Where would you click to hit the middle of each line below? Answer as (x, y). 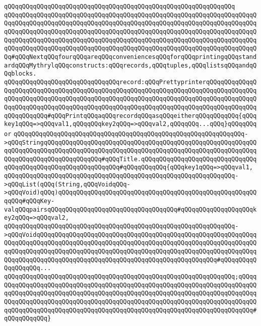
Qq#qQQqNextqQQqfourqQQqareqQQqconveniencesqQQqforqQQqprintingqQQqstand (130, 57)
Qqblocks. (20, 74)
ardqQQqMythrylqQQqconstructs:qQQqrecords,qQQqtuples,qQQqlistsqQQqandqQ (130, 65)
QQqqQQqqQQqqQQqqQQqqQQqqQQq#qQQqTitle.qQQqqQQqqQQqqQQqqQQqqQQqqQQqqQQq (130, 159)
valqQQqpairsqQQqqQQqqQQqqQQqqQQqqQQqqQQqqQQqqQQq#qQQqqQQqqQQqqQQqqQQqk (130, 209)
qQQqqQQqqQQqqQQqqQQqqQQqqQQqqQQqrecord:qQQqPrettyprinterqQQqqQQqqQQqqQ (130, 82)
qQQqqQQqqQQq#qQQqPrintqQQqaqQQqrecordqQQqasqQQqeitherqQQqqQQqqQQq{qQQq (130, 116)
